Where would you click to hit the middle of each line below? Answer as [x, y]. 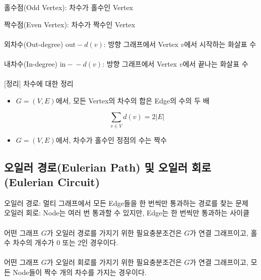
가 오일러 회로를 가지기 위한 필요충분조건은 [114, 262]
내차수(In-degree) [31, 63]
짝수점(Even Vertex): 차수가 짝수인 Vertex [70, 24]
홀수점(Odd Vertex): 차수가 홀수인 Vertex [69, 7]
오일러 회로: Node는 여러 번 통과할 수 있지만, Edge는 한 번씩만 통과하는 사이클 [127, 213]
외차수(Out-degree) [34, 44]
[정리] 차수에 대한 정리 [39, 83]
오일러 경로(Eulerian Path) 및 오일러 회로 [108, 167]
